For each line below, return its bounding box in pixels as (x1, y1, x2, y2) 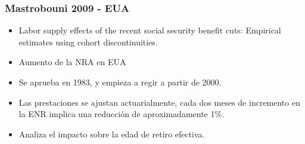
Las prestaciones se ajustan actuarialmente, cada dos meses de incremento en (18, 96, 300, 108)
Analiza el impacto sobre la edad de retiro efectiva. (18, 127, 205, 140)
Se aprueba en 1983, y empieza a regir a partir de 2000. (18, 76, 222, 88)
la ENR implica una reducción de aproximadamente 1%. (18, 108, 225, 120)
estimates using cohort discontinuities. (18, 35, 158, 48)
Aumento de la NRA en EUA (18, 56, 126, 68)
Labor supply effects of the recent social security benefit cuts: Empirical (18, 24, 281, 36)
